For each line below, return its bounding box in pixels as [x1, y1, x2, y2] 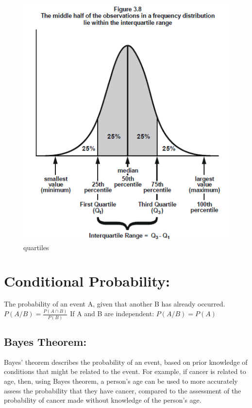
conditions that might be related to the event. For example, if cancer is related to [4, 366, 246, 376]
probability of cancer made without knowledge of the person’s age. [4, 395, 202, 405]
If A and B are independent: [70, 308, 154, 319]
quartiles [23, 242, 49, 252]
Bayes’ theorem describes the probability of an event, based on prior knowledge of [4, 357, 248, 367]
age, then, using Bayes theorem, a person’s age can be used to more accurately [4, 376, 238, 386]
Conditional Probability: [4, 271, 170, 290]
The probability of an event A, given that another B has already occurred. [4, 299, 225, 309]
